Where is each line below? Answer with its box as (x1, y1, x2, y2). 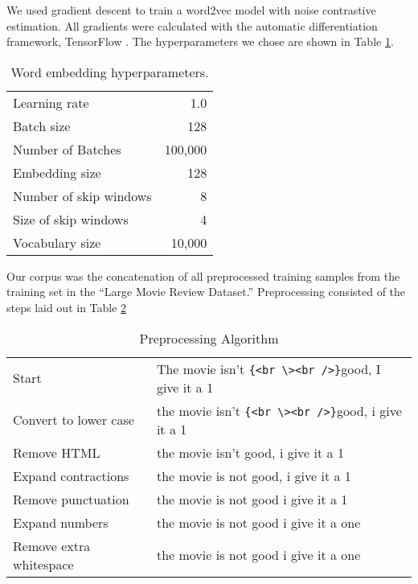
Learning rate (13, 93, 89, 112)
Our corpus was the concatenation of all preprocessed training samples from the (6, 267, 400, 284)
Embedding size (13, 162, 101, 182)
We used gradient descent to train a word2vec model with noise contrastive (6, 2, 376, 18)
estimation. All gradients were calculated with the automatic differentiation (6, 17, 378, 34)
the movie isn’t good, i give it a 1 (156, 442, 344, 462)
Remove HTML (13, 442, 100, 462)
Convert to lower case (13, 410, 134, 430)
